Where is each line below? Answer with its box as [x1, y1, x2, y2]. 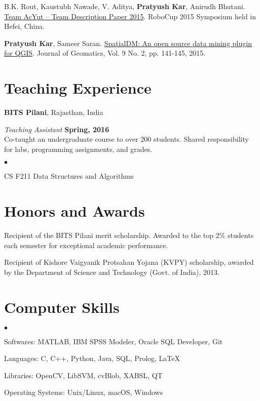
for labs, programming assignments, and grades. [4, 143, 153, 154]
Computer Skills [4, 296, 120, 317]
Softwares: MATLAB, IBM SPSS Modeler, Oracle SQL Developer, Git [4, 336, 223, 346]
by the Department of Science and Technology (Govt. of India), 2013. [4, 266, 220, 277]
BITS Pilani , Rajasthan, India [4, 107, 103, 117]
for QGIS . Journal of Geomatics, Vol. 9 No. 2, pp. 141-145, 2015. [4, 48, 206, 58]
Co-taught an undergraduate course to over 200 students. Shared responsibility [4, 134, 249, 144]
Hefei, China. [4, 21, 45, 31]
